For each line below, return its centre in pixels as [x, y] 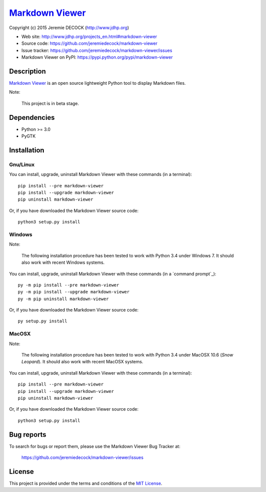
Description [28, 71]
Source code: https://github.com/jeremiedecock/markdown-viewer [89, 43]
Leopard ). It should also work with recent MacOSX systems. [82, 362]
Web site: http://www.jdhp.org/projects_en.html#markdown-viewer [89, 36]
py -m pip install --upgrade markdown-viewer [74, 292]
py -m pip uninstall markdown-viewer [64, 299]
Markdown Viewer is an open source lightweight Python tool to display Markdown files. [98, 83]
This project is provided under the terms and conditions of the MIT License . [86, 483]
